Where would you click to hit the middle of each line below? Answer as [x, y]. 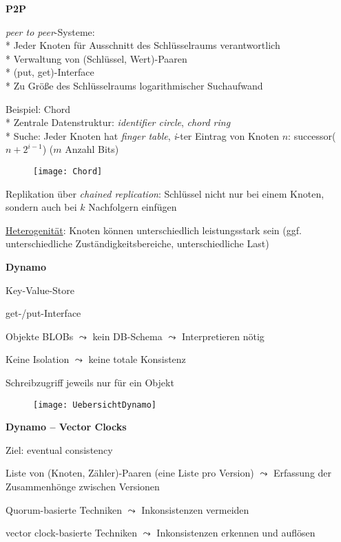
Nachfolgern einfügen [133, 207]
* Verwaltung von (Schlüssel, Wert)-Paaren [96, 58]
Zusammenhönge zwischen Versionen [83, 486]
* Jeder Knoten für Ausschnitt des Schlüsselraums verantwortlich [143, 45]
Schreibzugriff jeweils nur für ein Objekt [90, 382]
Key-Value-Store [40, 290]
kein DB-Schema [127, 336]
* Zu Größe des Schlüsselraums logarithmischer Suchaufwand [134, 85]
